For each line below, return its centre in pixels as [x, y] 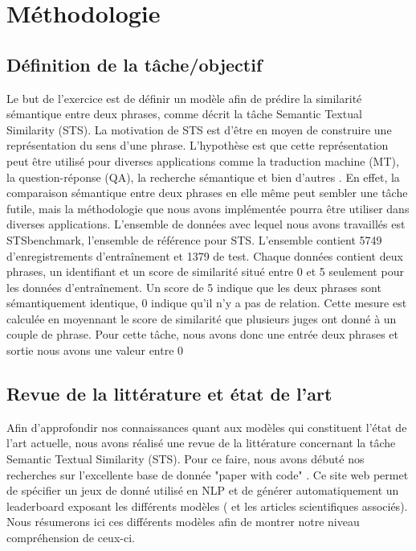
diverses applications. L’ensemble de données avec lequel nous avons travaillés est [206, 224]
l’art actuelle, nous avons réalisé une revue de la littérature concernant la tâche [201, 443]
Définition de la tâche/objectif [135, 64]
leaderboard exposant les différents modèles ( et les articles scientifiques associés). [207, 506]
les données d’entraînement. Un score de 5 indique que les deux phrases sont [194, 287]
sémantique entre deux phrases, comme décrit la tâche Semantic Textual [184, 114]
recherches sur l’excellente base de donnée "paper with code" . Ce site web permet [208, 474]
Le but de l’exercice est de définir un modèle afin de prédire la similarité [184, 98]
